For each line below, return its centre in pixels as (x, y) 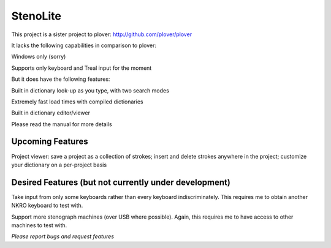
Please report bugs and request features (63, 236)
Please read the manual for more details (62, 124)
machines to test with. (39, 225)
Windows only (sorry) (39, 57)
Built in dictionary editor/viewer (51, 113)
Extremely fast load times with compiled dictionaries (77, 102)
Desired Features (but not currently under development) (121, 182)
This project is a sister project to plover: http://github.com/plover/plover (102, 34)
